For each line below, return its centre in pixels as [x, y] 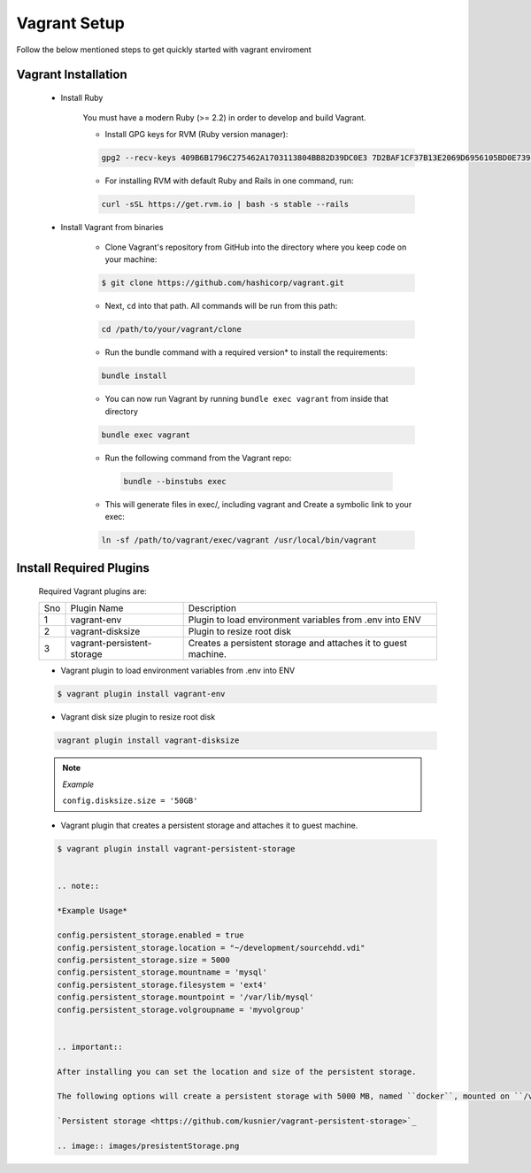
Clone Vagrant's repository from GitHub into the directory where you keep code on [256, 247]
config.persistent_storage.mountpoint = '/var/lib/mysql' [185, 997]
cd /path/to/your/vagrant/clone [172, 329]
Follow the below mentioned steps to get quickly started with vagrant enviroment [164, 50]
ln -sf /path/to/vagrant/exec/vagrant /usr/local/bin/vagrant [239, 540]
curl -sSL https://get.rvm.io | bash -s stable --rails [225, 204]
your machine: [131, 259]
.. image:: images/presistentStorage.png [148, 1146]
